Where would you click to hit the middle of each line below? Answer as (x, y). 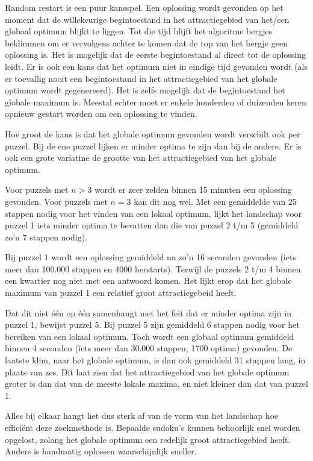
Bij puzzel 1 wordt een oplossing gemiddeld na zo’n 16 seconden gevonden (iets (150, 257)
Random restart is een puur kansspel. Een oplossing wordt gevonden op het (144, 7)
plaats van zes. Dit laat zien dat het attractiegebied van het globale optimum (147, 372)
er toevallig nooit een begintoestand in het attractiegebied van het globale (141, 78)
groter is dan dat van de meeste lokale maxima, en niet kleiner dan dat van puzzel (156, 384)
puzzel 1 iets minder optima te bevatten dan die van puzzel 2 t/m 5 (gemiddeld (152, 225)
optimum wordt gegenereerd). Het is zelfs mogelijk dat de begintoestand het (145, 90)
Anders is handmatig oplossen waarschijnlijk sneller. (101, 451)
